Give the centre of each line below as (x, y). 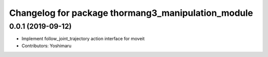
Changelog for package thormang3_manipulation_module (131, 13)
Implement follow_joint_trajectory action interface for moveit (83, 39)
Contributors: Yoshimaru (47, 46)
